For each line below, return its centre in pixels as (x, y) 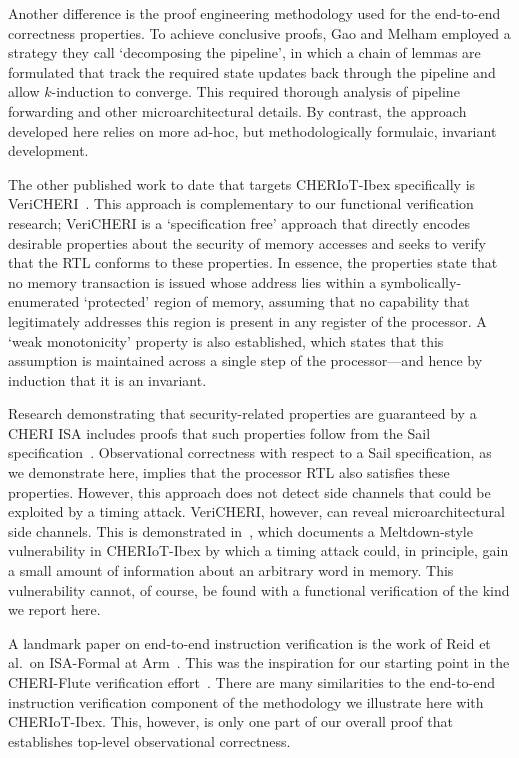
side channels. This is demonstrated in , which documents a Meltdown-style (240, 530)
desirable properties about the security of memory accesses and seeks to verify (247, 242)
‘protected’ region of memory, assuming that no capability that (276, 301)
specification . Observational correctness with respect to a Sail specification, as (250, 452)
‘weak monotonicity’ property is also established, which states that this (226, 340)
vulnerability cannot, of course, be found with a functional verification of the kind (259, 589)
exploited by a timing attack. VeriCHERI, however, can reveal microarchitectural (256, 511)
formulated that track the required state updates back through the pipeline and (252, 71)
